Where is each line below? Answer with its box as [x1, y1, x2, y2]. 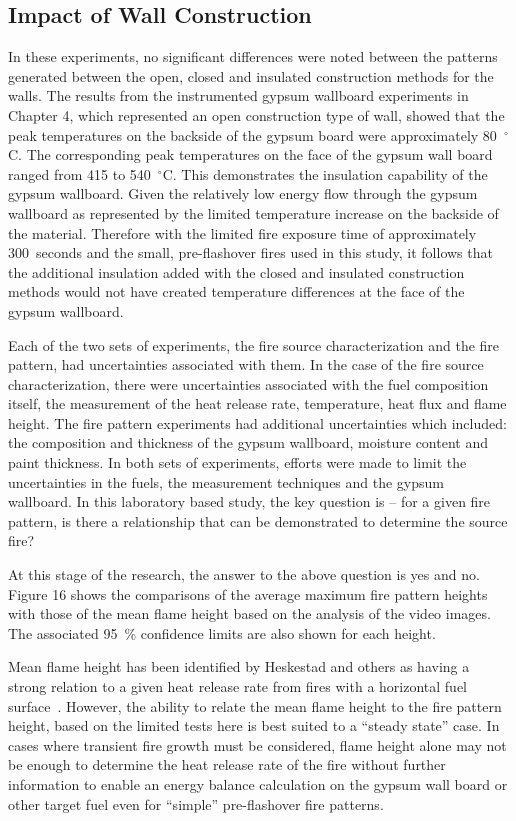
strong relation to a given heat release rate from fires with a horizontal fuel [8, 676, 467, 697]
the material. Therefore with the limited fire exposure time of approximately [8, 222, 477, 243]
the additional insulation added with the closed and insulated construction [8, 261, 465, 282]
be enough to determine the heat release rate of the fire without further [8, 754, 446, 775]
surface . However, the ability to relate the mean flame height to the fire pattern [8, 695, 502, 716]
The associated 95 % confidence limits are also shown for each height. [8, 622, 436, 643]
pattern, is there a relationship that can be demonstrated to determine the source [8, 510, 508, 531]
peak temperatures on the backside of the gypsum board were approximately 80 [8, 124, 497, 145]
